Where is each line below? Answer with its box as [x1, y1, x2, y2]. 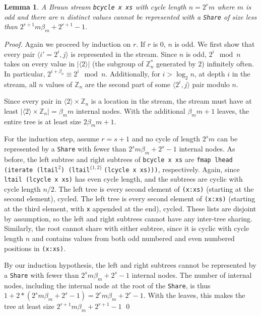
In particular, [4, 68, 45, 78]
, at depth [194, 68, 225, 78]
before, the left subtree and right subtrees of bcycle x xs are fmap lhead [4, 153, 233, 164]
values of [45, 78, 73, 89]
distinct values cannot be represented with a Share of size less [67, 11, 257, 22]
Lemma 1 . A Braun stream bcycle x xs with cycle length [4, 2, 186, 12]
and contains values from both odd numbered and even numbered [32, 232, 235, 243]
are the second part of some [85, 78, 171, 89]
